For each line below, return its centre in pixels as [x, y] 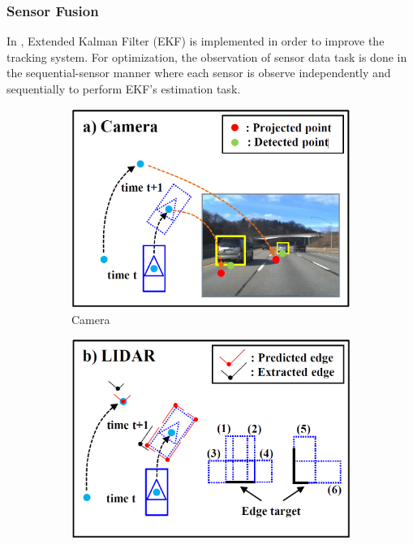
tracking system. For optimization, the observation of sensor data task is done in [207, 56]
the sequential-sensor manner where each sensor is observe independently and [199, 73]
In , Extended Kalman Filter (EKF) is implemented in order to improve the [196, 41]
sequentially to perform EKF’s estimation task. [124, 89]
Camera [91, 319]
